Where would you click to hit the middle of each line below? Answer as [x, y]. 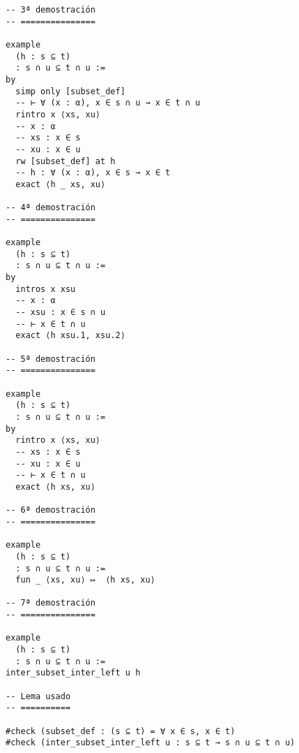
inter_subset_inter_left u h [73, 673]
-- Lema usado [38, 696]
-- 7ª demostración [51, 603]
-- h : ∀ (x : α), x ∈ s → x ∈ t [93, 173]
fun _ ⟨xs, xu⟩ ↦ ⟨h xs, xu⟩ [85, 580]
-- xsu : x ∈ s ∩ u [61, 313]
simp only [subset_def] [70, 91]
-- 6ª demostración [51, 510]
